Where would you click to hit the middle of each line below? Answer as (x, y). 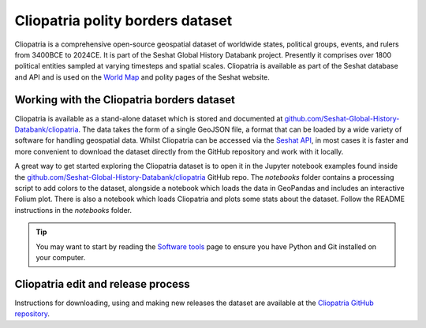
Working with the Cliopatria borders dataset (125, 100)
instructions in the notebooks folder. (73, 210)
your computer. (61, 257)
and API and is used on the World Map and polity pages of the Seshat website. (142, 77)
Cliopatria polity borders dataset (123, 20)
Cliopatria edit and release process (103, 284)
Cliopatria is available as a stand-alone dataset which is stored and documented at (149, 118)
